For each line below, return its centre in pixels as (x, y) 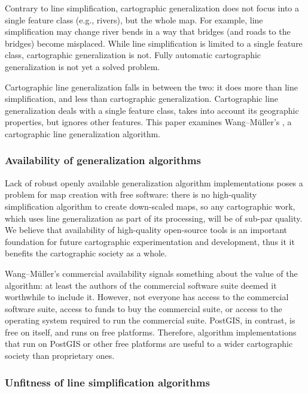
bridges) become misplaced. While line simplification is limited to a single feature (154, 43)
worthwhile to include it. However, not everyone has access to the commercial (147, 297)
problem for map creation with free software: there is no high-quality (131, 194)
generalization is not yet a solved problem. (83, 66)
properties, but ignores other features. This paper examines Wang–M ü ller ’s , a (148, 122)
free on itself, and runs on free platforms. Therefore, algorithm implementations (151, 332)
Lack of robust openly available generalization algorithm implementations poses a (154, 182)
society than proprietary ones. (60, 356)
